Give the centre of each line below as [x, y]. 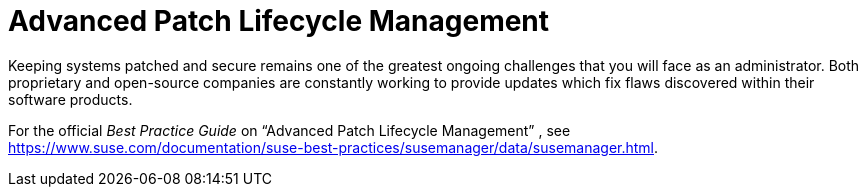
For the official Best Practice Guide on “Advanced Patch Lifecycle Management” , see [289, 130]
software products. [70, 99]
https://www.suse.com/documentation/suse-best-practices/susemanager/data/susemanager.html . [333, 147]
